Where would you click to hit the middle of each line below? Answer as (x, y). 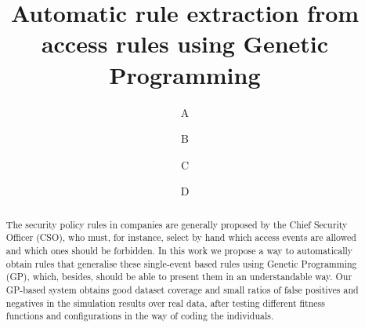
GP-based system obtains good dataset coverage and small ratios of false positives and (182, 289)
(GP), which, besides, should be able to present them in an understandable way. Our (179, 277)
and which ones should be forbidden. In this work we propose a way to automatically (179, 250)
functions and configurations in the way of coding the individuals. (140, 316)
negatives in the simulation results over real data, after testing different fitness (165, 302)
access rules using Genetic (185, 44)
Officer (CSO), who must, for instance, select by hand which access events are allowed (181, 237)
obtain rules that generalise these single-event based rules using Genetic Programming (181, 263)
